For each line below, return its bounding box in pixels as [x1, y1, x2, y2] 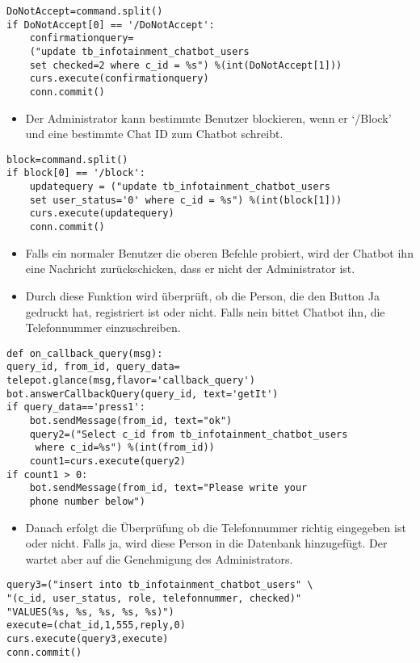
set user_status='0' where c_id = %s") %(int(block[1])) [29, 194, 342, 206]
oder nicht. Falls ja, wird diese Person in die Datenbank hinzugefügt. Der [25, 535, 388, 552]
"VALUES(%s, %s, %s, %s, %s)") [6, 606, 174, 618]
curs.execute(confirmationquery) [29, 73, 209, 85]
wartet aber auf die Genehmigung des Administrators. [25, 550, 293, 567]
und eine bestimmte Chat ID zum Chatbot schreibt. [25, 125, 283, 142]
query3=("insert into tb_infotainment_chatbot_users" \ [6, 579, 313, 591]
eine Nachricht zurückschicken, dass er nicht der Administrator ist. [25, 260, 355, 277]
